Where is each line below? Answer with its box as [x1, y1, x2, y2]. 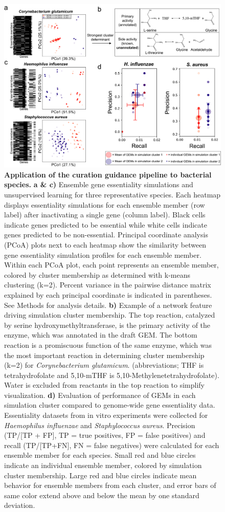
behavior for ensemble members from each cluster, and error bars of [4, 480, 216, 491]
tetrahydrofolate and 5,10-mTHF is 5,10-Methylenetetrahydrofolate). [4, 369, 219, 380]
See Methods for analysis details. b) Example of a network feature [4, 299, 212, 310]
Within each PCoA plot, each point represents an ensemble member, [4, 259, 219, 270]
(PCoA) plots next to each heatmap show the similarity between [4, 239, 207, 250]
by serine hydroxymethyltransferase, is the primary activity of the [4, 319, 211, 330]
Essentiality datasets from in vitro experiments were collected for [4, 410, 208, 420]
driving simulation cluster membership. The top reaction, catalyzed [4, 309, 215, 320]
